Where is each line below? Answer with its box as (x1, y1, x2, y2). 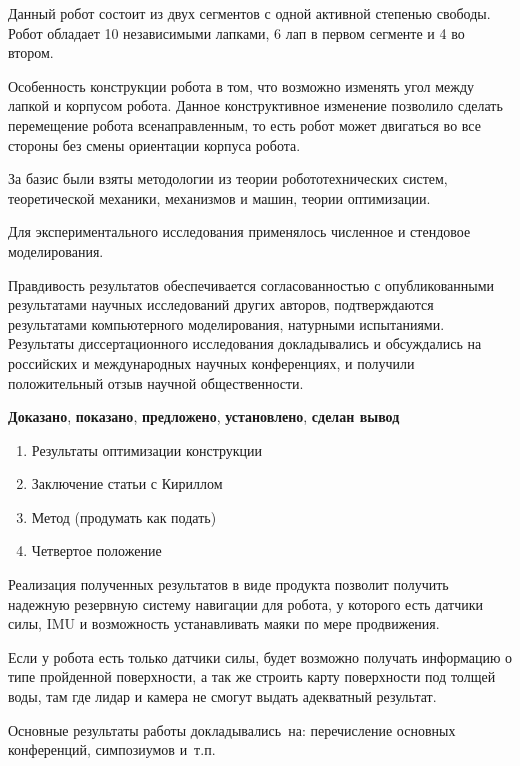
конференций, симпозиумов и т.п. (8, 739, 216, 760)
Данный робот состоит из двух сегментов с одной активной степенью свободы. (8, 3, 491, 23)
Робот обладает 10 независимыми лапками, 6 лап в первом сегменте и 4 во (8, 22, 465, 43)
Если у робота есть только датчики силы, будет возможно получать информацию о (8, 646, 513, 667)
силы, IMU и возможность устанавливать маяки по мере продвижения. (8, 613, 440, 634)
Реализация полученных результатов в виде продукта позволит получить (8, 574, 449, 595)
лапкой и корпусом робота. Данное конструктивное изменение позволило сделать (8, 95, 503, 116)
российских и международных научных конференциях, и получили (8, 352, 415, 373)
